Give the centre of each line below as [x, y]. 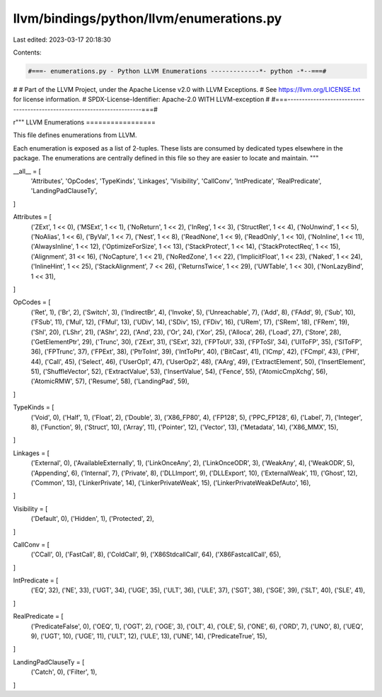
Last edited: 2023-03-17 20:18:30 [62, 40]
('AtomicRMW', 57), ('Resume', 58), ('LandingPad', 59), [110, 381]
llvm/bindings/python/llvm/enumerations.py [147, 18]
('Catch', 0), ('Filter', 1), [64, 672]
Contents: [27, 52]
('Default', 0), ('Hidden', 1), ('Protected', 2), [93, 519]
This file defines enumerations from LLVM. [75, 135]
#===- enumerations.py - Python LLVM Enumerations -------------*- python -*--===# [177, 71]
